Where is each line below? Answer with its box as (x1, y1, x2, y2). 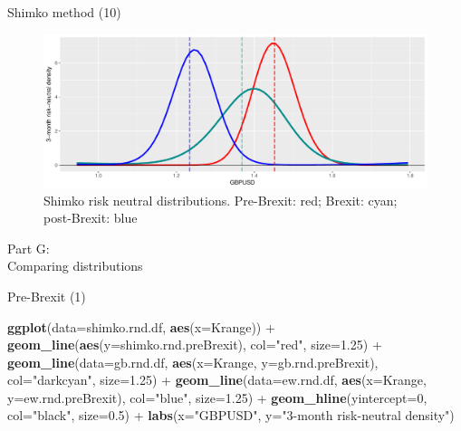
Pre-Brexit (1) (7, 286, 86, 305)
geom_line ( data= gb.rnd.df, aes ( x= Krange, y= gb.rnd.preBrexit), (7, 352, 379, 371)
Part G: (7, 238, 50, 257)
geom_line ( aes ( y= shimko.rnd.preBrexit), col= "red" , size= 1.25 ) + (7, 335, 382, 354)
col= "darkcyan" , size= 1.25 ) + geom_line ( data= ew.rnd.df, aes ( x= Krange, (7, 370, 427, 389)
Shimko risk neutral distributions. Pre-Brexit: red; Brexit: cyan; (43, 190, 398, 209)
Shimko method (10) (7, 3, 121, 21)
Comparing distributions (7, 256, 143, 275)
